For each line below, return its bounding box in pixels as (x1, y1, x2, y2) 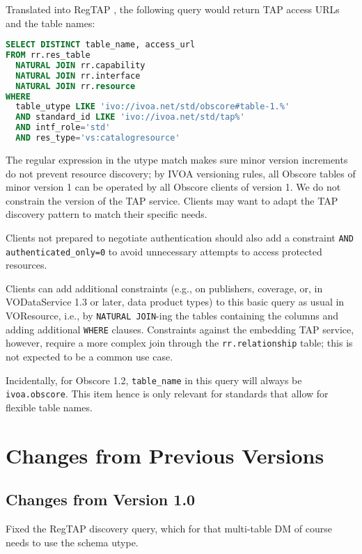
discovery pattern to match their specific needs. (6, 207, 207, 221)
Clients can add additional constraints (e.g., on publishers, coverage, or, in (6, 280, 323, 295)
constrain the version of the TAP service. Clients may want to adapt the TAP (6, 193, 338, 207)
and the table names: (6, 15, 95, 30)
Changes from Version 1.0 (6, 489, 196, 510)
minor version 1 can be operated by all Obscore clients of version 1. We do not (6, 180, 341, 194)
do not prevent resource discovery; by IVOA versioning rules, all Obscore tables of (6, 166, 356, 180)
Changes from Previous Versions (6, 441, 324, 469)
